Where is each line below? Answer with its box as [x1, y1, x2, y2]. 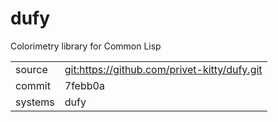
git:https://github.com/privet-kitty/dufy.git [64, 62, 263, 76]
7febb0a [64, 78, 105, 92]
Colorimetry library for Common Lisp [10, 40, 162, 52]
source [15, 62, 48, 76]
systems [15, 95, 55, 109]
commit [15, 78, 51, 92]
